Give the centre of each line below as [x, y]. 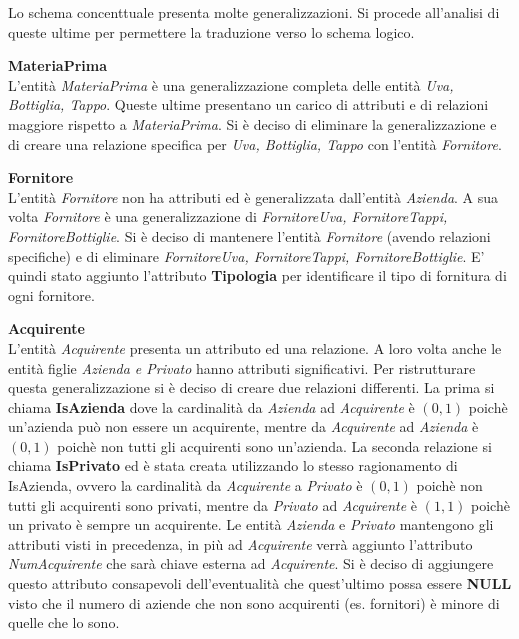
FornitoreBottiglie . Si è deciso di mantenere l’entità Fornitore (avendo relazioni [249, 235]
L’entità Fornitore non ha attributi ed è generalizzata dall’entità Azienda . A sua [253, 196]
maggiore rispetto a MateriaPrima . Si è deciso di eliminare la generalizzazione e [252, 123]
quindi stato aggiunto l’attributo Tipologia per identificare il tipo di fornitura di [257, 275]
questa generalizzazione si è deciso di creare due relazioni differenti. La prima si [251, 387]
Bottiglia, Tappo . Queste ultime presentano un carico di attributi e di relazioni [248, 104]
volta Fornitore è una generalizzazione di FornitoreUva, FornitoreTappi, [228, 216]
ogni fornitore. [51, 294]
